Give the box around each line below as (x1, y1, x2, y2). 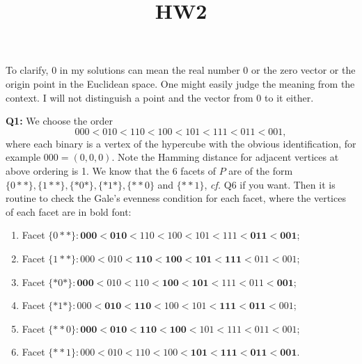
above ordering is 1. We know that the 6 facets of (6, 163, 216, 177)
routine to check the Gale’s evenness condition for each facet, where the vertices (6, 191, 346, 205)
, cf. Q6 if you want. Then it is (204, 177, 336, 191)
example (6, 150, 41, 164)
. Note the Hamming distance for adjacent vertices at (111, 150, 339, 164)
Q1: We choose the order (6, 113, 113, 128)
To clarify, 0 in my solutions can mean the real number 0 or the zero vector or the (6, 63, 356, 77)
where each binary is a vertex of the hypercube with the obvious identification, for (6, 136, 356, 150)
